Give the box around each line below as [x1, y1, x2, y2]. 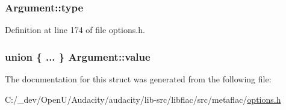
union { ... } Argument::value [5, 49, 151, 64]
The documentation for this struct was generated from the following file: [5, 73, 272, 85]
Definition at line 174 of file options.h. [5, 23, 145, 36]
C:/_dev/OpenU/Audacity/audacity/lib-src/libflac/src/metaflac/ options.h [5, 93, 281, 105]
